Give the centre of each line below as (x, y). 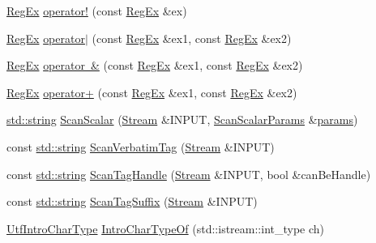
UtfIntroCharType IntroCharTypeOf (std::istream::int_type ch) (166, 228)
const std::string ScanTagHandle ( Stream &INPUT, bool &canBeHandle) (189, 174)
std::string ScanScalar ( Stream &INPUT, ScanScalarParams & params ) (182, 119)
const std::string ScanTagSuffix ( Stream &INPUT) (132, 201)
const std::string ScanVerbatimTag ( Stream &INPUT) (141, 146)
